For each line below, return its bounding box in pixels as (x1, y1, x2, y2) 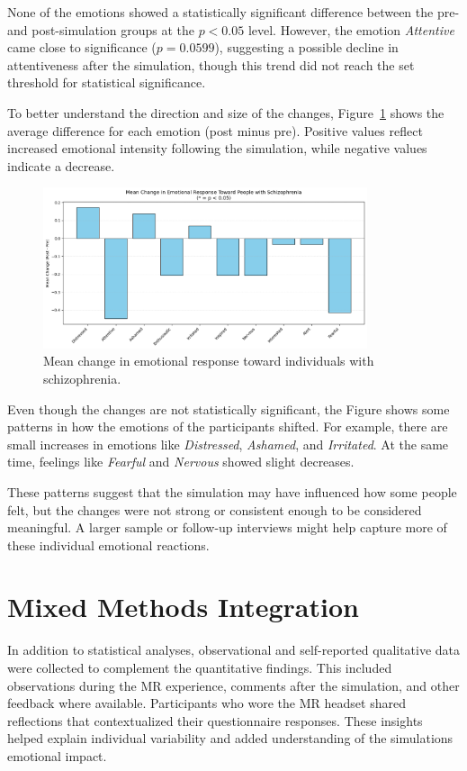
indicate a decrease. (7, 156, 115, 175)
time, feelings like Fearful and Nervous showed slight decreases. (7, 452, 355, 471)
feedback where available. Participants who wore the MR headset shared (7, 694, 406, 712)
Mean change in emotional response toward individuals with (43, 351, 374, 370)
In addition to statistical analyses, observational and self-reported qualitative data (7, 640, 461, 659)
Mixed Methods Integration (7, 588, 359, 625)
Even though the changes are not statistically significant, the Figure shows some (7, 399, 450, 418)
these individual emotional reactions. (7, 535, 210, 554)
